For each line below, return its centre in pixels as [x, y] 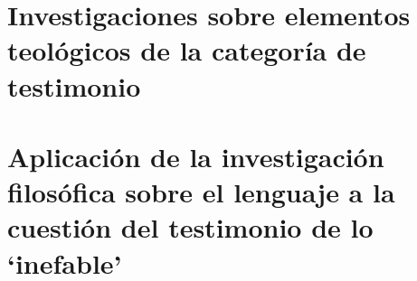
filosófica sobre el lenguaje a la [201, 192]
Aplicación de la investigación [196, 156]
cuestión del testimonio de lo [190, 227]
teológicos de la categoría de [187, 50]
